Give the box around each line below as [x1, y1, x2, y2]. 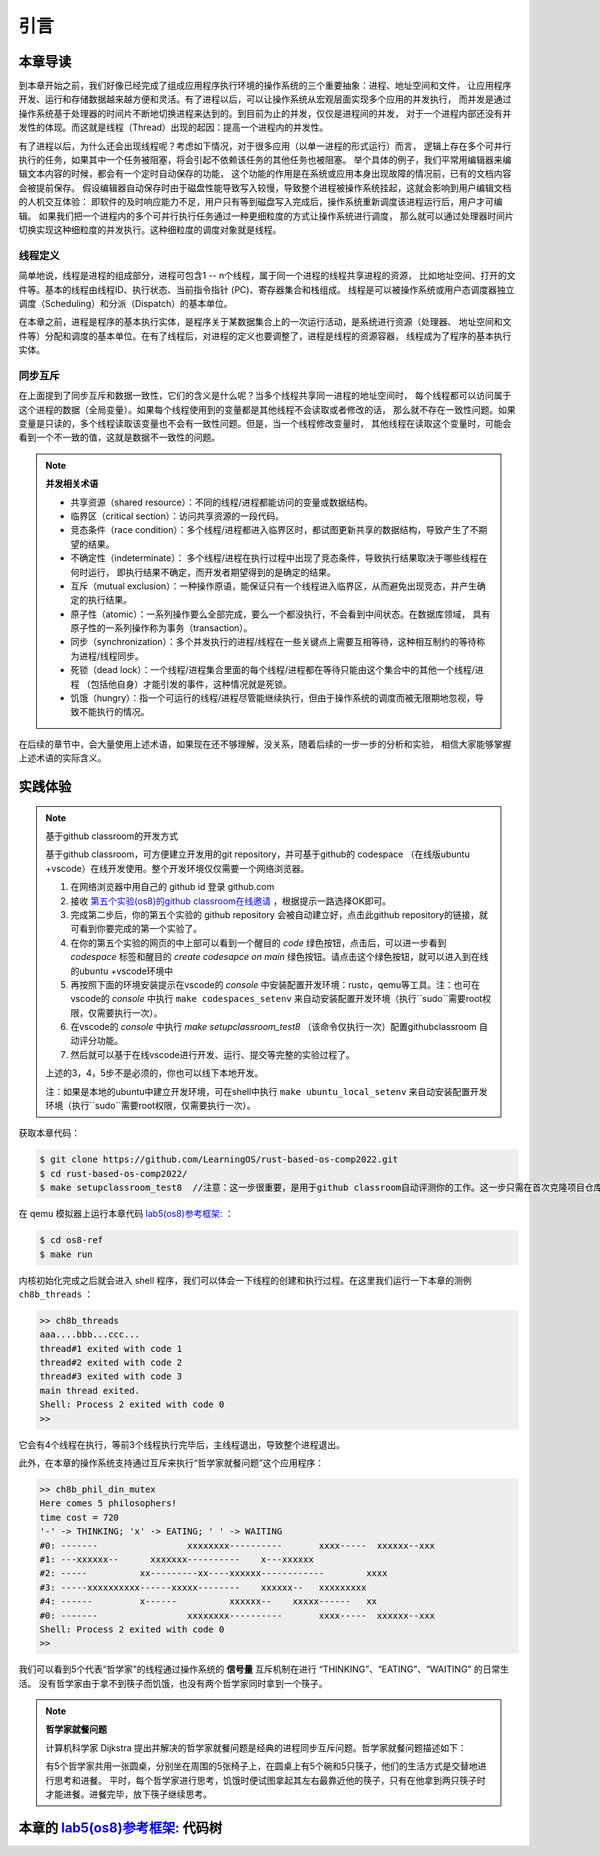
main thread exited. [39, 1385, 140, 1396]
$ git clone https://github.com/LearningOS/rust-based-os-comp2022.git [39, 1154, 399, 1165]
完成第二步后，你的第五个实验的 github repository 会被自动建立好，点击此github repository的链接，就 [70, 908, 489, 920]
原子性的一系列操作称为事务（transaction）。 [70, 622, 253, 634]
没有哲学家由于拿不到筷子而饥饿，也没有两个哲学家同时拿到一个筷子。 [38, 1677, 328, 1689]
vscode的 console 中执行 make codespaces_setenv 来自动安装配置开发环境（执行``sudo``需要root [70, 993, 483, 1005]
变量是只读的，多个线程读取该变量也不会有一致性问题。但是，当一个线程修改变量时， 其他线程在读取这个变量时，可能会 [18, 417, 512, 429]
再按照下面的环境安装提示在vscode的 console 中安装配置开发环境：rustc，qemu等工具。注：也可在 [70, 978, 480, 990]
